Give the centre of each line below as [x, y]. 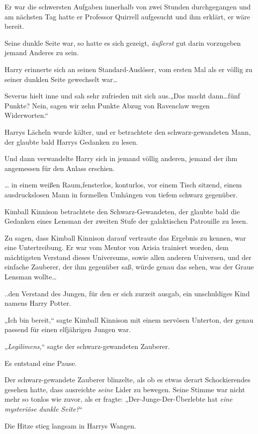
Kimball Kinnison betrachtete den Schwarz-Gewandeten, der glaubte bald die [122, 211]
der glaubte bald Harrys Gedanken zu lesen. [71, 141]
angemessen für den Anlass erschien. [60, 168]
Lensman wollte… [31, 277]
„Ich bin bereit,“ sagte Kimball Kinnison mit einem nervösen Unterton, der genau [129, 319]
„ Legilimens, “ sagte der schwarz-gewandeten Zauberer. [87, 346]
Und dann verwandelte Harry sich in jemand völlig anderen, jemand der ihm [121, 158]
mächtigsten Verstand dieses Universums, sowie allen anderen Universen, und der [128, 257]
